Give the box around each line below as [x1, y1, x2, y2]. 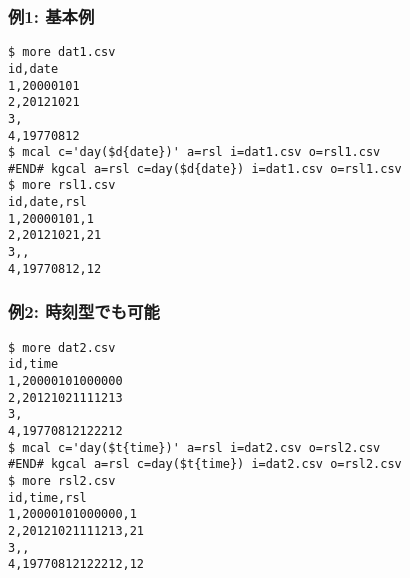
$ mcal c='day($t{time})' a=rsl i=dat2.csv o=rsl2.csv [8, 440, 381, 455]
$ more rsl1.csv [8, 178, 116, 193]
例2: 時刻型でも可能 [8, 299, 160, 324]
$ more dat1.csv [8, 45, 116, 60]
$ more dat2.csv [8, 340, 116, 355]
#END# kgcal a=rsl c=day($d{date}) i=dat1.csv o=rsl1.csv [8, 161, 402, 176]
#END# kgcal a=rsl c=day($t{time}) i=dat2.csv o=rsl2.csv [8, 457, 402, 472]
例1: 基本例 [8, 3, 95, 28]
